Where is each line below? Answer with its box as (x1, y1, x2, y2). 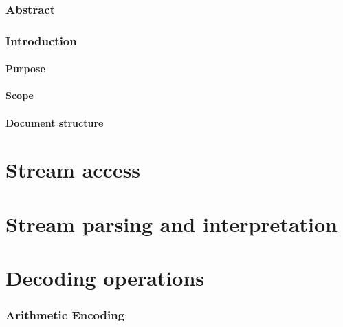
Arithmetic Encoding (5, 306, 125, 324)
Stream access (5, 156, 141, 184)
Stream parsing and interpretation (5, 209, 338, 238)
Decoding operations (5, 264, 205, 292)
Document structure (5, 115, 104, 129)
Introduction (5, 32, 77, 49)
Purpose (5, 61, 45, 76)
